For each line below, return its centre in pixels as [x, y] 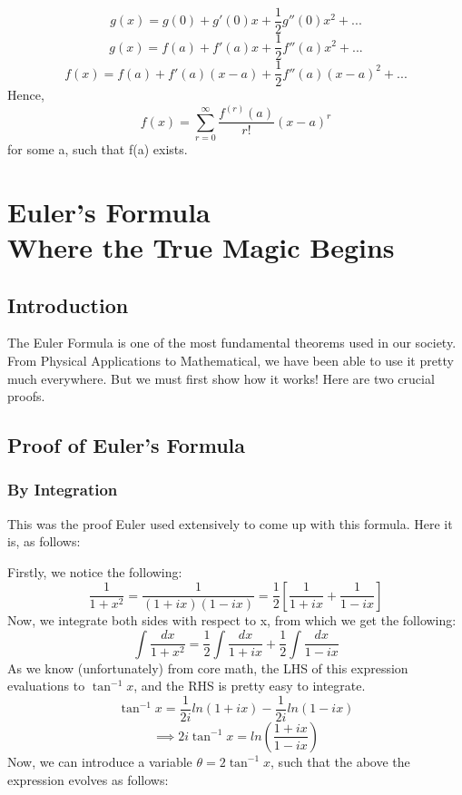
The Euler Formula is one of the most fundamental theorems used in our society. [232, 343]
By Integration [63, 490]
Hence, [26, 95]
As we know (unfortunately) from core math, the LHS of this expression [208, 667]
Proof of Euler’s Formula [126, 445]
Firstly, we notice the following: [95, 571]
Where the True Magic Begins [201, 246]
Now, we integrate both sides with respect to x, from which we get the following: [232, 620]
